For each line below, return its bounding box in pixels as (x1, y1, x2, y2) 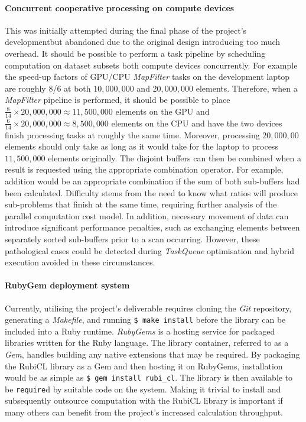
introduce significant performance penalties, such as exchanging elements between (5, 221, 300, 233)
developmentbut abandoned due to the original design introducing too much (5, 35, 281, 48)
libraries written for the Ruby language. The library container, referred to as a (5, 336, 289, 349)
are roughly (5, 82, 46, 94)
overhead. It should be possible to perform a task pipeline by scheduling (5, 47, 266, 59)
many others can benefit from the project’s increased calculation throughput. (5, 406, 284, 418)
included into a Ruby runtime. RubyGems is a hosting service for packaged (5, 324, 275, 337)
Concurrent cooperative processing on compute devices (5, 1, 235, 14)
